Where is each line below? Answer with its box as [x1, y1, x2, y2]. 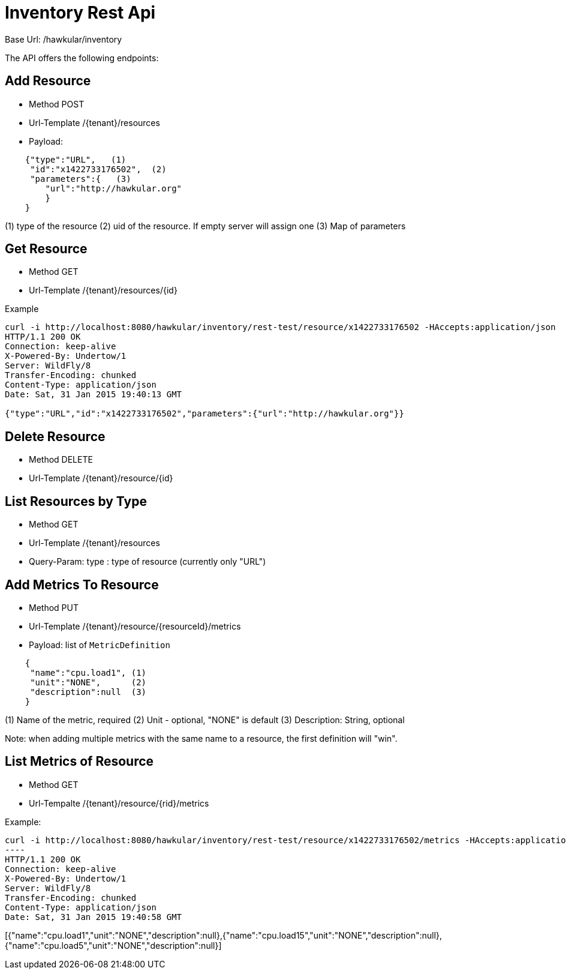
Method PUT [29, 602, 79, 613]
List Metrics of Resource [5, 754, 154, 769]
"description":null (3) [30, 687, 147, 697]
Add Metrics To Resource [5, 577, 159, 592]
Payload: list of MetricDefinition [29, 639, 170, 650]
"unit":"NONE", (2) [30, 677, 147, 687]
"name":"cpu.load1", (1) [30, 667, 147, 678]
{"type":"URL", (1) [25, 154, 127, 164]
